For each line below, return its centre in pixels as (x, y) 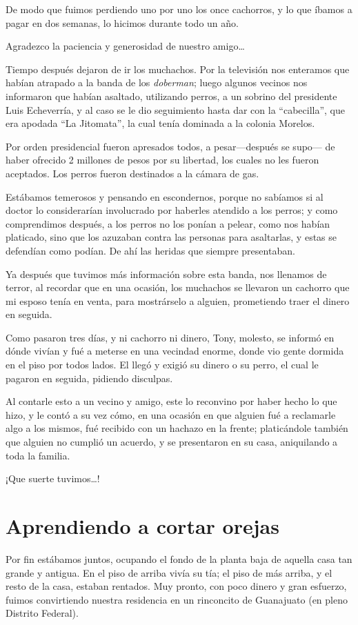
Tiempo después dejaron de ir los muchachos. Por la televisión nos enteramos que (178, 69)
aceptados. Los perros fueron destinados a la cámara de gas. (132, 173)
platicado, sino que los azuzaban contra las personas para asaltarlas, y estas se (171, 237)
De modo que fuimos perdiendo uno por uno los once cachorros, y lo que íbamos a (179, 9)
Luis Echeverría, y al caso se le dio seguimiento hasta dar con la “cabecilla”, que (175, 109)
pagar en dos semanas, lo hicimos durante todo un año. (122, 22)
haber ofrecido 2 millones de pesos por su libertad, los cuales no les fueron (162, 160)
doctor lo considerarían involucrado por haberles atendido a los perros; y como (172, 210)
